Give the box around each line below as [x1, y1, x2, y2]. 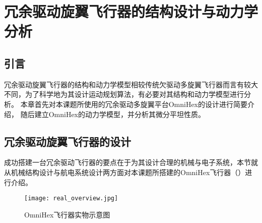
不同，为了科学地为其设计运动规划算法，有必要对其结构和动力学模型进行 [4, 89, 244, 99]
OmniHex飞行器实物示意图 [24, 209, 110, 219]
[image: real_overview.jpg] [24, 195, 118, 202]
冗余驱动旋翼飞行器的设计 [4, 133, 131, 149]
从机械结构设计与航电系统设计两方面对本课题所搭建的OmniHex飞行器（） [4, 166, 245, 177]
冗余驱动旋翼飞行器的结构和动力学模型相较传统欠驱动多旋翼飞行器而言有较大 [4, 79, 258, 89]
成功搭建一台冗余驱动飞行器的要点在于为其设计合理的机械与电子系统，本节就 [4, 157, 258, 168]
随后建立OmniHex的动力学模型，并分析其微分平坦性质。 [20, 108, 205, 119]
